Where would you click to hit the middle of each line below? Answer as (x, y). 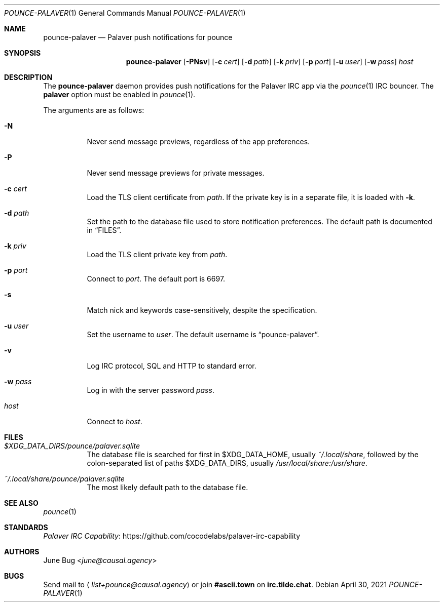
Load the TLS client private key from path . (157, 254)
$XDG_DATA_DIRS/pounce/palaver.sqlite (72, 446)
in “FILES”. (104, 230)
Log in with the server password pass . (151, 390)
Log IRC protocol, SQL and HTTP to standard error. (172, 366)
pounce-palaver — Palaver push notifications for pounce (138, 37)
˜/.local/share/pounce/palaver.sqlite (64, 479)
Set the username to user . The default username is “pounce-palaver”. (203, 334)
